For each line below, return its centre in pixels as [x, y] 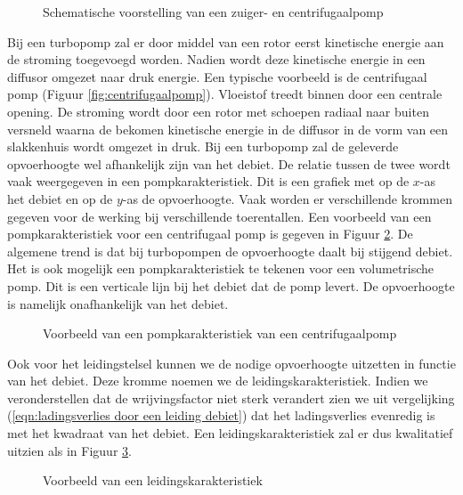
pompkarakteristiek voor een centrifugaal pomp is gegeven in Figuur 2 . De [210, 234]
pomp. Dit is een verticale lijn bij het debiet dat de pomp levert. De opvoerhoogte [231, 285]
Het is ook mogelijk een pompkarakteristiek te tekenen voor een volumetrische [221, 268]
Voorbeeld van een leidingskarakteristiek [153, 480]
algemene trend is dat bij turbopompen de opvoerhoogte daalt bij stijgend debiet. [230, 251]
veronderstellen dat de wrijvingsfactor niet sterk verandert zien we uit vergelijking [231, 398]
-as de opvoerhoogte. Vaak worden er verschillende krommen [287, 198]
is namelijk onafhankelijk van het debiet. [118, 303]
